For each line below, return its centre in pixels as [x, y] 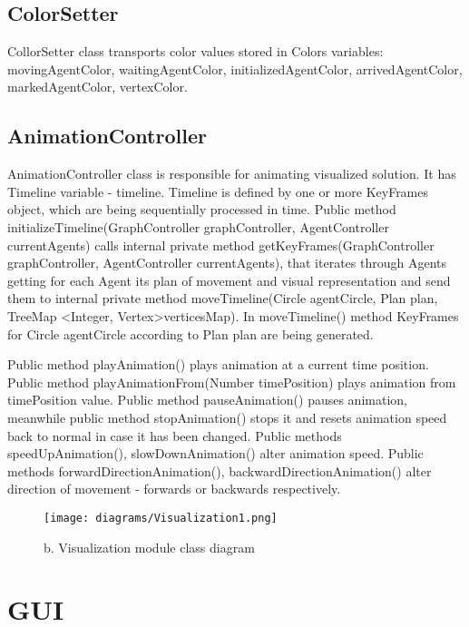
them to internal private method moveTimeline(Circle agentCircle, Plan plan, [223, 298]
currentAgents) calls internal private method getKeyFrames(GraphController [221, 245]
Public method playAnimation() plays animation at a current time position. [218, 364]
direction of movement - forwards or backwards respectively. [174, 489]
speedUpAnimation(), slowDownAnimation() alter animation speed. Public [215, 453]
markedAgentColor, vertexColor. [98, 87]
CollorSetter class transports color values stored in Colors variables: [195, 51]
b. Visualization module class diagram [149, 547]
